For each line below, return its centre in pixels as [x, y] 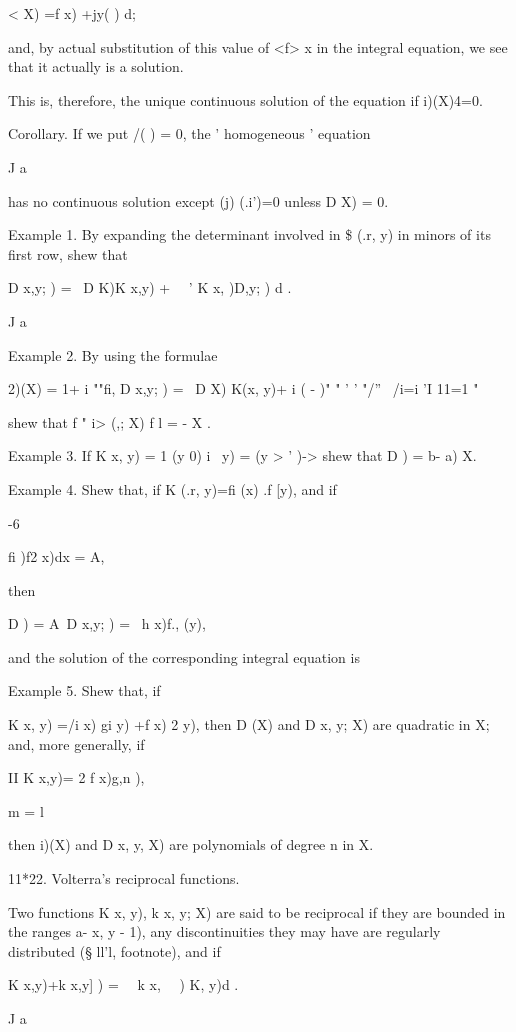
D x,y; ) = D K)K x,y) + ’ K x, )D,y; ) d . [150, 287]
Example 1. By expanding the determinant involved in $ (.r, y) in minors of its [249, 234]
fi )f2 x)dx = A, [56, 556]
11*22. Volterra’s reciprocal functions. [124, 878]
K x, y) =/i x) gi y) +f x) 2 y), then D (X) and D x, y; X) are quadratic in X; [249, 724]
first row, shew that [68, 253]
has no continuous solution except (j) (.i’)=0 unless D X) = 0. [198, 200]
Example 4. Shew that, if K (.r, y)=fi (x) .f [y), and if [172, 488]
